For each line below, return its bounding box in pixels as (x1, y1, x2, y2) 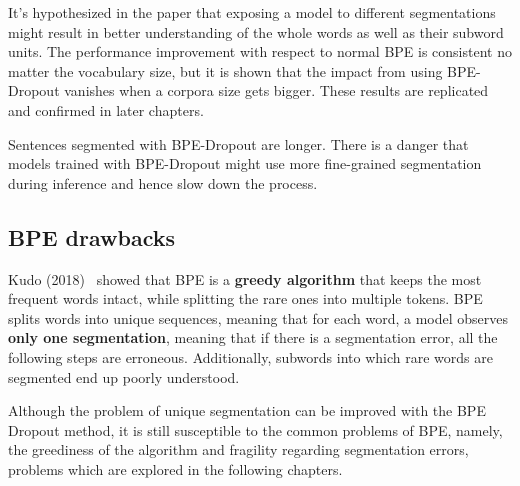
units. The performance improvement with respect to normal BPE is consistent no (8, 41, 512, 62)
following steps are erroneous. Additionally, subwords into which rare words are (8, 346, 493, 367)
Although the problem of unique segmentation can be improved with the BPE (8, 400, 486, 421)
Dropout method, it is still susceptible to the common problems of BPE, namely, (8, 419, 503, 440)
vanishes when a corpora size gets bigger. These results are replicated (64, 80, 489, 101)
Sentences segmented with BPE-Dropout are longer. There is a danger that (8, 133, 469, 154)
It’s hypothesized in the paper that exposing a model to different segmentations (8, 2, 496, 22)
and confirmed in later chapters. (8, 99, 204, 120)
